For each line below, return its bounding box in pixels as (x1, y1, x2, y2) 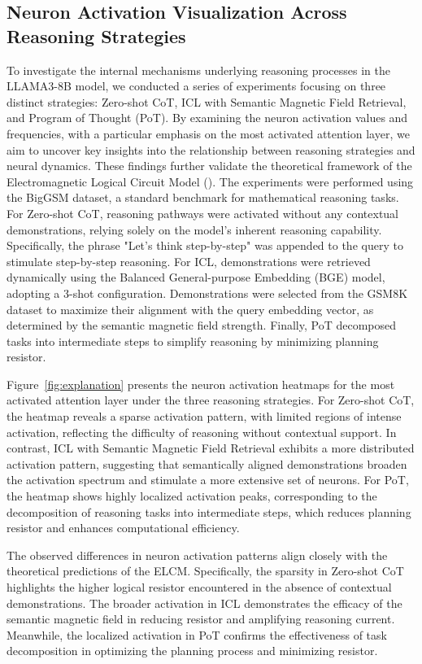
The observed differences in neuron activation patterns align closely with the (7, 546, 388, 563)
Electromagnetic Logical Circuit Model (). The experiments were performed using (7, 173, 414, 190)
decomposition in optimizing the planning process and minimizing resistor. (7, 642, 378, 659)
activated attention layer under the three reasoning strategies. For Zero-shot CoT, (7, 391, 415, 408)
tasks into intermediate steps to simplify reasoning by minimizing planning (7, 332, 379, 349)
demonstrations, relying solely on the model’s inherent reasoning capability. (7, 221, 382, 238)
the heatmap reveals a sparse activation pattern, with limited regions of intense (7, 408, 402, 425)
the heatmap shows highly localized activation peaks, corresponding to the (7, 487, 377, 505)
